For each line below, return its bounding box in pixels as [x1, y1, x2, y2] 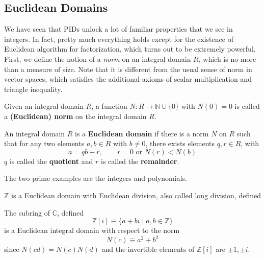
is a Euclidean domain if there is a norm [75, 128, 209, 138]
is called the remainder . [101, 155, 179, 166]
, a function [91, 101, 127, 111]
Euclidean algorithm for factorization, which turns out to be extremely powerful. [4, 43, 256, 54]
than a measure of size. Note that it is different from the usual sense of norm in [4, 63, 252, 74]
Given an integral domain [4, 101, 84, 111]
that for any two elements [4, 138, 85, 149]
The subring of [4, 207, 50, 218]
